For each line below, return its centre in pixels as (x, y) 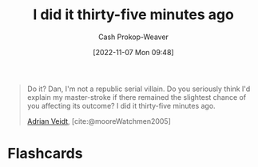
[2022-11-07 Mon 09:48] (133, 52)
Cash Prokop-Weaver (133, 37)
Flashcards (45, 154)
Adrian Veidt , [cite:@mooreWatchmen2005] (99, 121)
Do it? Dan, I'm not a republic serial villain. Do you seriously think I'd (139, 89)
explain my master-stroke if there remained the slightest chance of (137, 97)
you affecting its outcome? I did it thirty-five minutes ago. (121, 105)
